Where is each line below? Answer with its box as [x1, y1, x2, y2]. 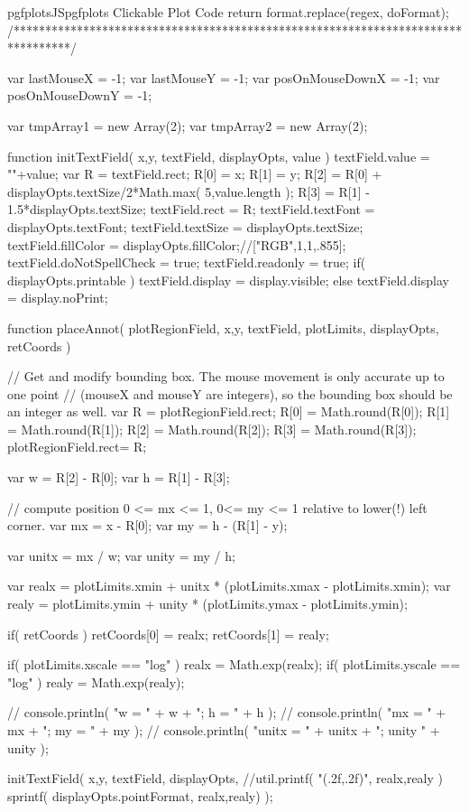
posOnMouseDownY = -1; [7, 86, 152, 105]
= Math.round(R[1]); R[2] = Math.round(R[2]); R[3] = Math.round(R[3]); [7, 419, 417, 438]
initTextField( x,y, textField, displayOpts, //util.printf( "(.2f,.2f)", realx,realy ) [7, 769, 443, 788]
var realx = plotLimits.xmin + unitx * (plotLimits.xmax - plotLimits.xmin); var [7, 576, 451, 595]
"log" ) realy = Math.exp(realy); [7, 672, 185, 691]
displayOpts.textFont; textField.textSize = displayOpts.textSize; [7, 217, 363, 236]
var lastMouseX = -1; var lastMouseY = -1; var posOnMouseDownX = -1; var [7, 68, 440, 87]
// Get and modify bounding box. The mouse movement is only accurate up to [7, 367, 445, 386]
